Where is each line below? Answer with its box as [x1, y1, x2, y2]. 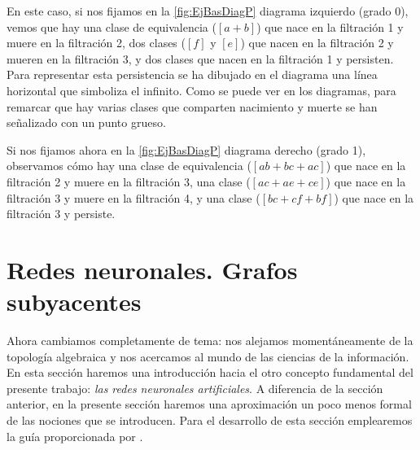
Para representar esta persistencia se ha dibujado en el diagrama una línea [7, 66, 378, 83]
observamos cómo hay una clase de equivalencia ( [7, 157, 252, 174]
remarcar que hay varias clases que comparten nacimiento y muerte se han [7, 98, 378, 115]
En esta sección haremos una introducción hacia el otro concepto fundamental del [7, 364, 413, 381]
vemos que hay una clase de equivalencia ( [7, 18, 217, 35]
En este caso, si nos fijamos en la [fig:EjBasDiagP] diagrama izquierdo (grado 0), [7, 2, 409, 19]
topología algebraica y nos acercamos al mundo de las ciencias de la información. [7, 347, 409, 365]
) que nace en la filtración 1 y [256, 18, 404, 35]
